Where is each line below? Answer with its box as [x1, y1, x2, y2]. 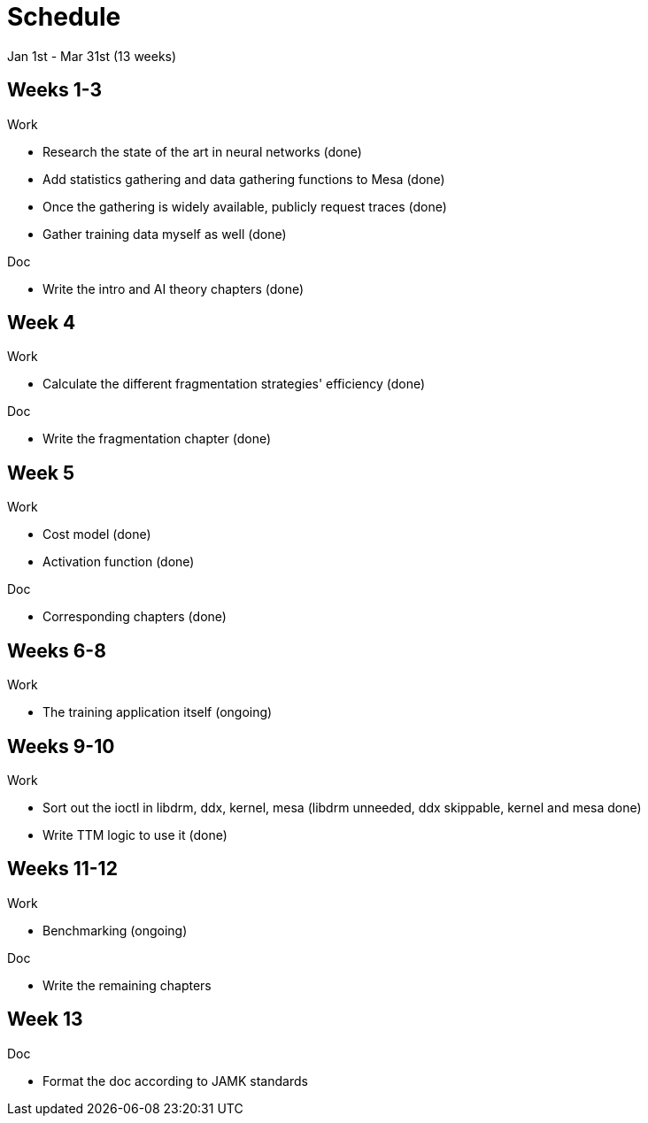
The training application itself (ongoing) [42, 704, 273, 720]
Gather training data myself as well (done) [42, 226, 287, 242]
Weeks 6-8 [7, 639, 106, 662]
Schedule [7, 2, 121, 32]
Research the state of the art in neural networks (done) [42, 143, 362, 159]
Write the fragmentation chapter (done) [42, 431, 272, 447]
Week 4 [7, 312, 76, 335]
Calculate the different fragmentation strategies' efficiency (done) [42, 376, 426, 392]
